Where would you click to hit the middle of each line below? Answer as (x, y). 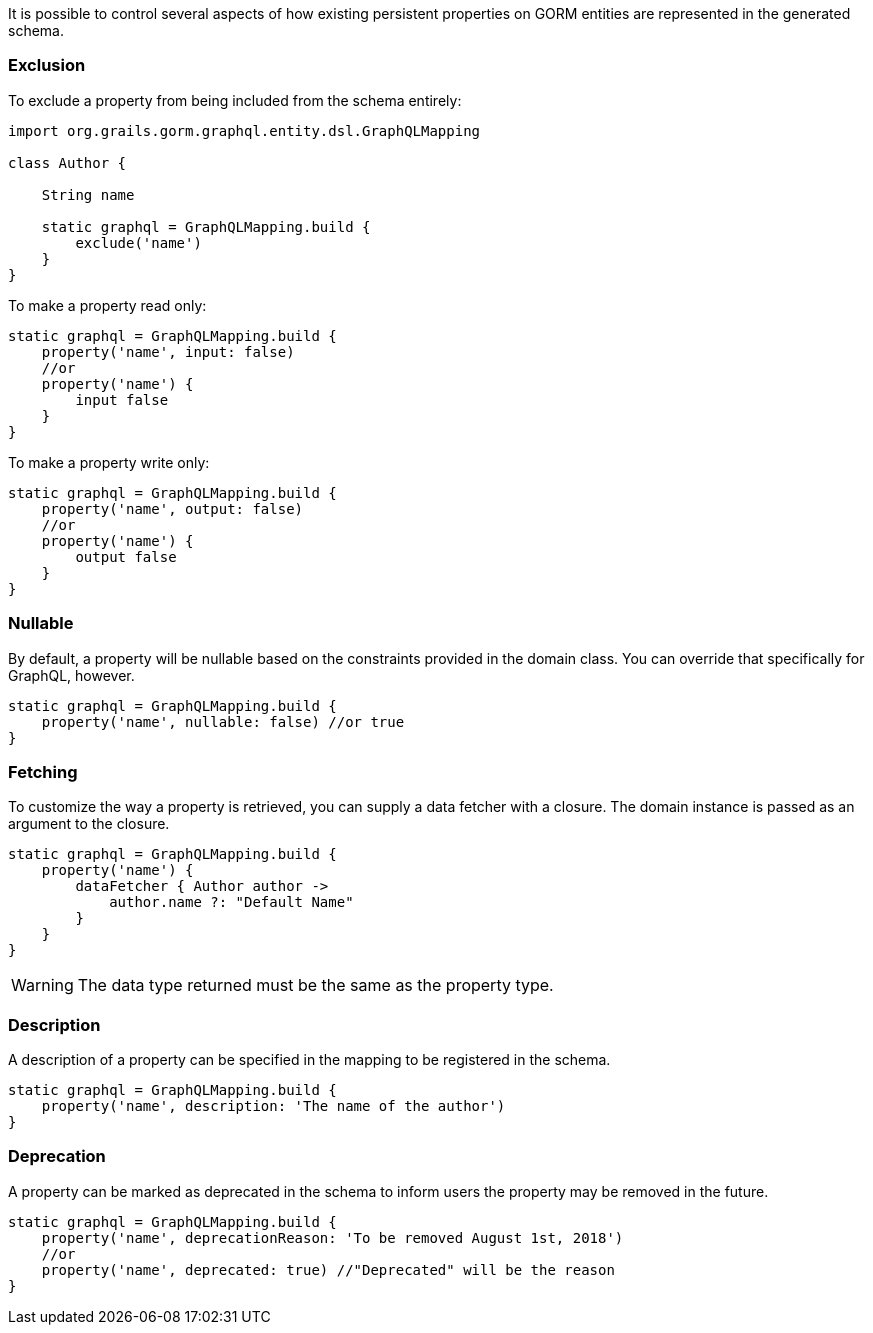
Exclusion (47, 65)
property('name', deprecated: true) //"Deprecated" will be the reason (328, 1269)
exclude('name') (138, 242)
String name (88, 194)
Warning (42, 985)
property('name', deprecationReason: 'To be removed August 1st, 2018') (332, 1237)
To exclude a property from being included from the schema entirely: (235, 100)
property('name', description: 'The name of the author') (273, 1106)
